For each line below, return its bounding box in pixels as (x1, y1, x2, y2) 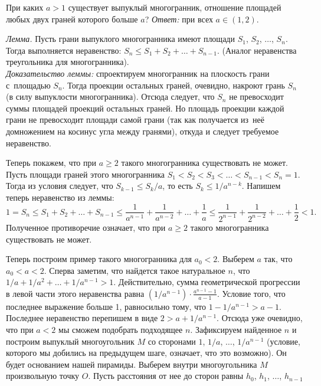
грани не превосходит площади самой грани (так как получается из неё (6, 113, 264, 126)
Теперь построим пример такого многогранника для (6, 253, 192, 265)
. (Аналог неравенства (217, 44, 297, 56)
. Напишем (241, 179, 281, 192)
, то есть (162, 179, 193, 192)
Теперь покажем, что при (6, 156, 97, 169)
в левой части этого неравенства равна (6, 287, 145, 299)
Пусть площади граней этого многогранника (6, 168, 165, 180)
